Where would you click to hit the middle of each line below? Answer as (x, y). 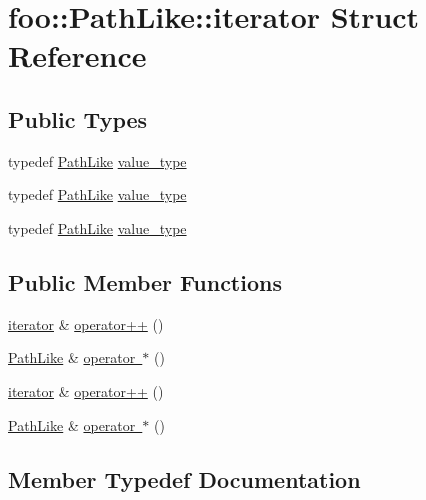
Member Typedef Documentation (184, 478)
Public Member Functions (145, 281)
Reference (77, 55)
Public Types (78, 118)
